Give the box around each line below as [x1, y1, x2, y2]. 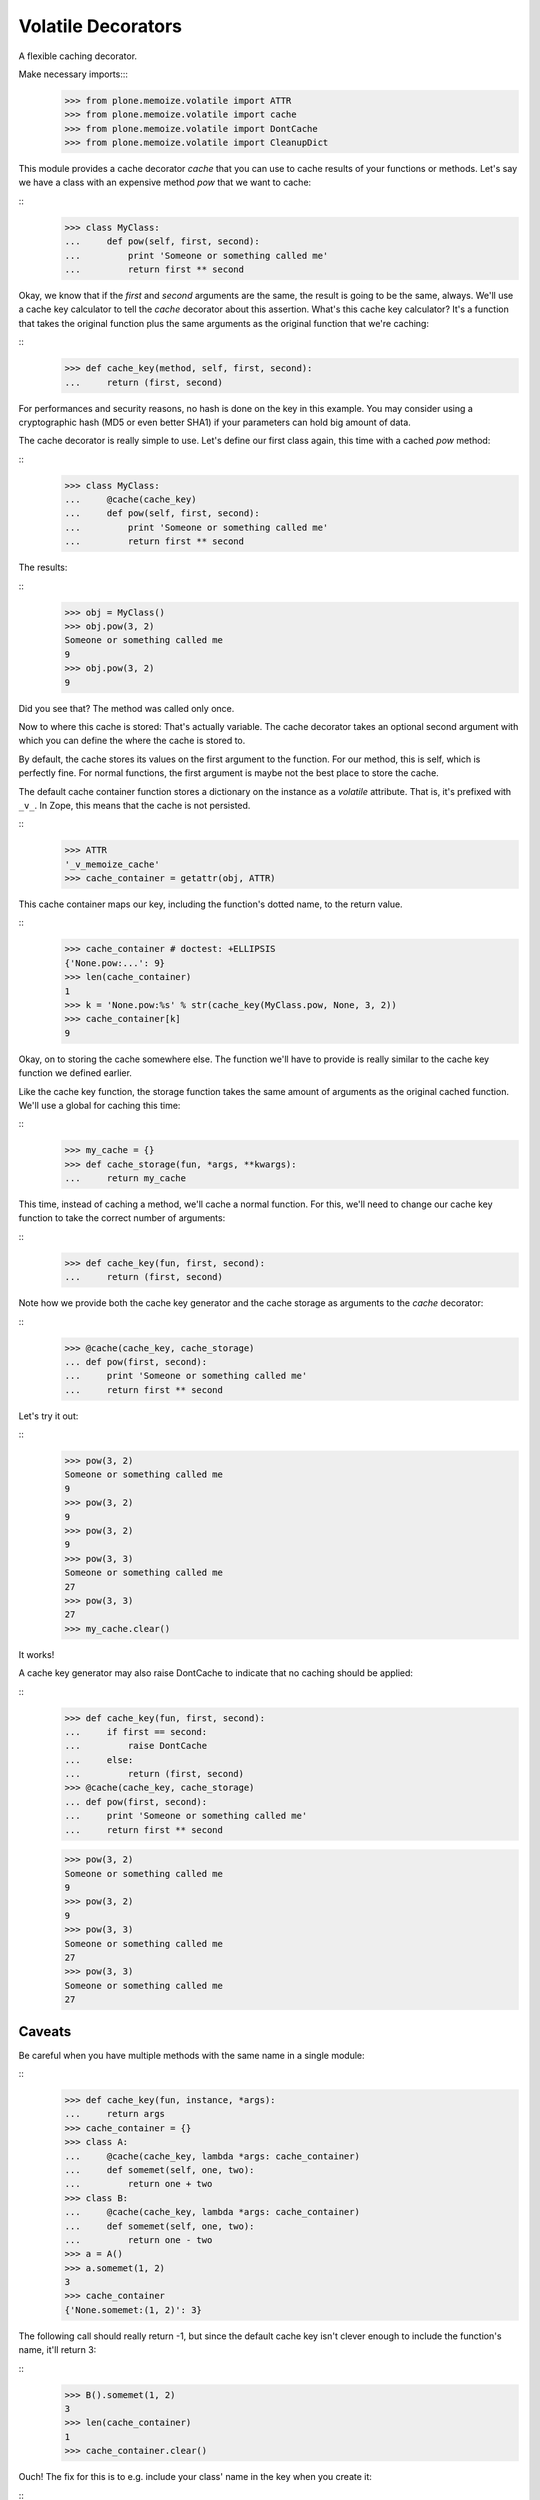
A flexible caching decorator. [18, 50, 138, 62]
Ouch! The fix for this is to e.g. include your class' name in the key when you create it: [18, 2471, 372, 2483]
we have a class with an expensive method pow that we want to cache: [18, 176, 312, 189]
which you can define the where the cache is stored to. [18, 735, 246, 747]
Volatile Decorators [18, 15, 183, 37]
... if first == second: [64, 1726, 208, 1737]
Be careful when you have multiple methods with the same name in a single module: [18, 2049, 365, 2061]
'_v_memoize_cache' [64, 858, 160, 870]
